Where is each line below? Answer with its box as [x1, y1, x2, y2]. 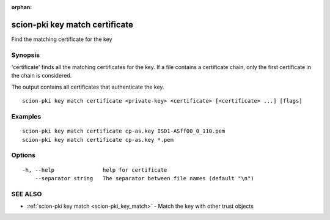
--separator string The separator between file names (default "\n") [34, 175, 254, 182]
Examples [11, 112, 42, 120]
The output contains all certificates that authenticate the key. [11, 83, 164, 90]
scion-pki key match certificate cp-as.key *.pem [22, 136, 174, 143]
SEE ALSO [11, 189, 42, 198]
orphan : [11, 4, 32, 10]
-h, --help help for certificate [22, 166, 167, 174]
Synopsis [11, 51, 40, 59]
